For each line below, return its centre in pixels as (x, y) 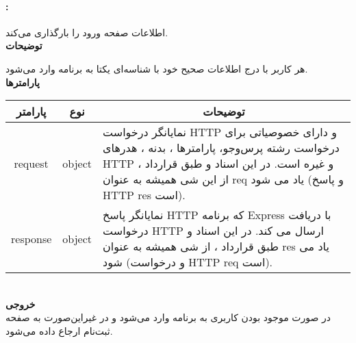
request (31, 164)
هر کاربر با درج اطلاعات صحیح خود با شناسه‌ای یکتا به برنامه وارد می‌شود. (157, 68)
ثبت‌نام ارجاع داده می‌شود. (59, 330)
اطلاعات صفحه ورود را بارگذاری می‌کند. (87, 32)
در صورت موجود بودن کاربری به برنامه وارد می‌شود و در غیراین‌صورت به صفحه (168, 317)
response (31, 238)
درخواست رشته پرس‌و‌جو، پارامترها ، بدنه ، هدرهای (221, 148)
